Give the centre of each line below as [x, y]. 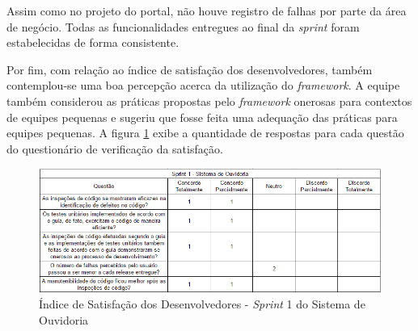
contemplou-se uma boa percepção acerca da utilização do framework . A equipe [203, 85]
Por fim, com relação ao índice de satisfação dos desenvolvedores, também [190, 69]
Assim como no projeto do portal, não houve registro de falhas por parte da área [207, 10]
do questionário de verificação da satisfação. [115, 148]
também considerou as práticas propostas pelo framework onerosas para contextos [209, 101]
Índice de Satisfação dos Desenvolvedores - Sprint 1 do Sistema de [202, 304]
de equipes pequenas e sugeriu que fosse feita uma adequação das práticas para [202, 117]
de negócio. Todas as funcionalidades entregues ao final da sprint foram [183, 26]
